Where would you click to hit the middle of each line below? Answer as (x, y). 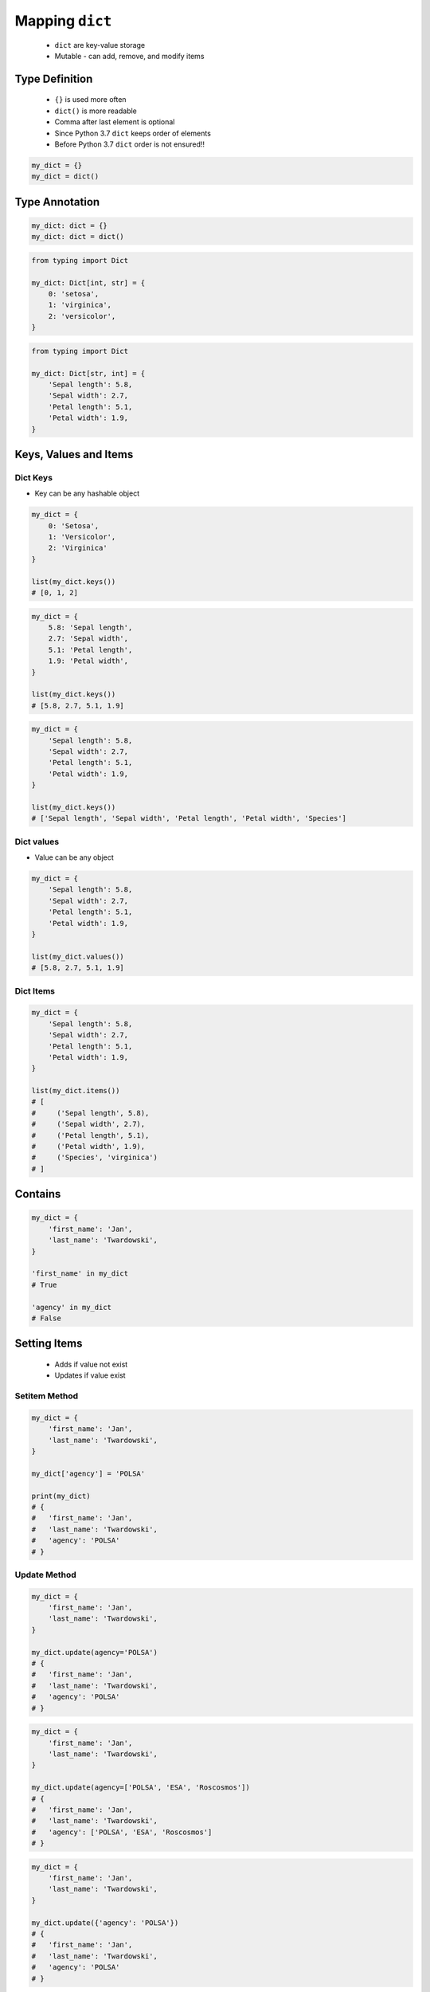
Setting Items (49, 1344)
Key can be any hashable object (87, 493)
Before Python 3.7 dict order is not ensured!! (129, 144)
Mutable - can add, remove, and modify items (129, 56)
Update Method (46, 1574)
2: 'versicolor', (82, 316)
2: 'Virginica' (78, 548)
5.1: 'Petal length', (90, 650)
